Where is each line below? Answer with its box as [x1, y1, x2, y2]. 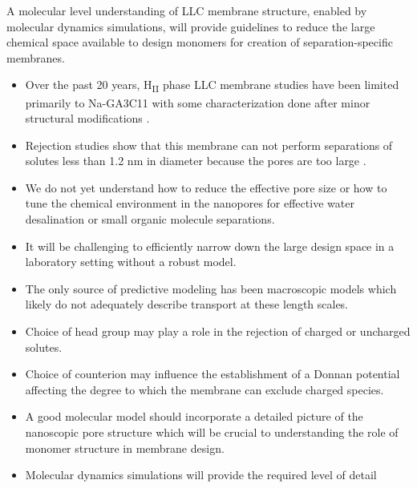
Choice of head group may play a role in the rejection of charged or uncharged [25, 323, 411, 340]
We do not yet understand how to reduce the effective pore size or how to [25, 179, 387, 196]
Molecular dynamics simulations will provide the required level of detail [25, 466, 377, 483]
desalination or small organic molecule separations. [25, 211, 275, 228]
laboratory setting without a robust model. [25, 253, 237, 270]
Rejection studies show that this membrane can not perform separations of [25, 136, 393, 153]
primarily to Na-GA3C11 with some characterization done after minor [25, 94, 370, 111]
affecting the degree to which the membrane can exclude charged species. [25, 381, 384, 397]
